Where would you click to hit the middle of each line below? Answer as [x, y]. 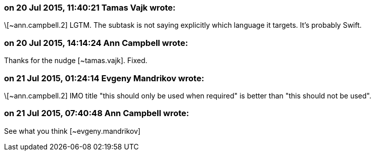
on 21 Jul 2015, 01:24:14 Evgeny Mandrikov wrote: [104, 78]
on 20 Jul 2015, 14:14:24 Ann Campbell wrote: [96, 43]
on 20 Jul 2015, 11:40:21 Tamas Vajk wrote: [90, 8]
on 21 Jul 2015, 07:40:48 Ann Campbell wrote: [97, 113]
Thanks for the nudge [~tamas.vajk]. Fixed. [76, 61]
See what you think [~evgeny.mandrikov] [72, 131]
